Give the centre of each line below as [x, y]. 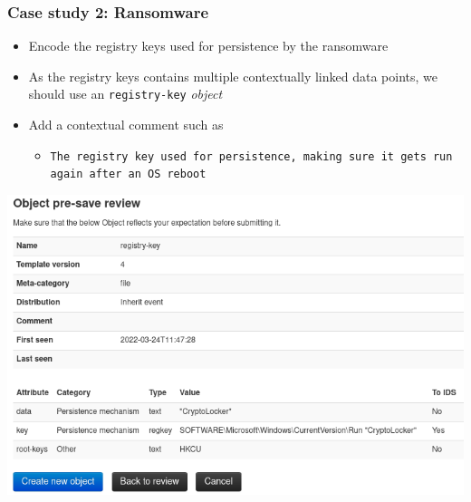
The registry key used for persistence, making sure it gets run [251, 156]
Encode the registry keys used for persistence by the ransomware [208, 46]
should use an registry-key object [125, 94]
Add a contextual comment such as [126, 125]
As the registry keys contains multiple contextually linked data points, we [233, 76]
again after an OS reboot [128, 174]
